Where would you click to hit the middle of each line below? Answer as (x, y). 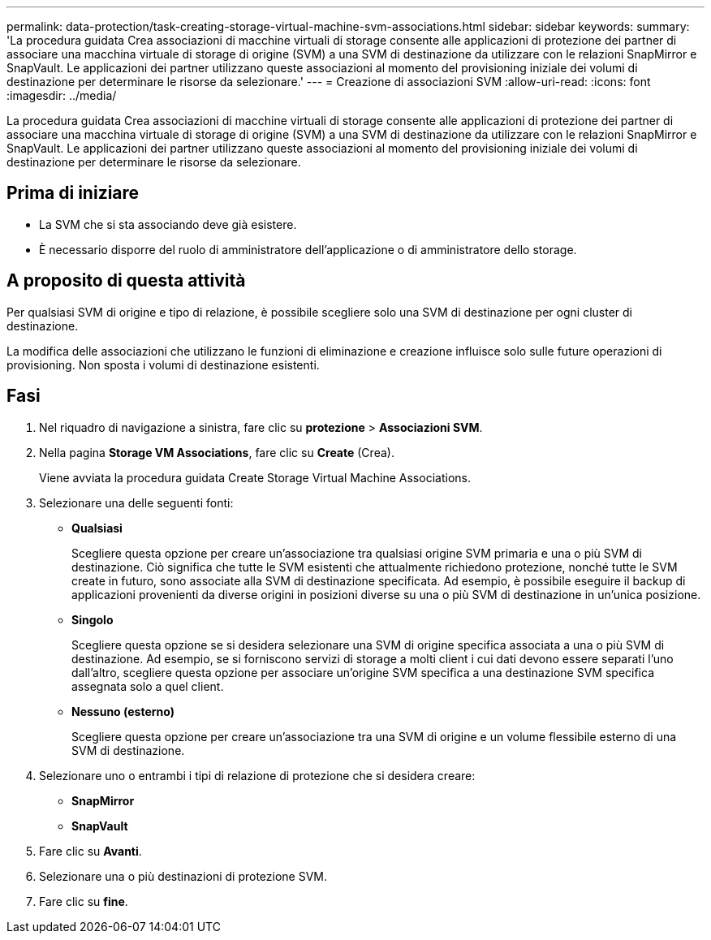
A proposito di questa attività (126, 281)
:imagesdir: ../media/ (62, 95)
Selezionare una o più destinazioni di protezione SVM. (183, 876)
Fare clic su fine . (84, 901)
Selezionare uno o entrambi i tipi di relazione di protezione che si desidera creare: (257, 775)
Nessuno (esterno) (123, 711)
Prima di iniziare (73, 193)
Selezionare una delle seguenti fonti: (136, 502)
